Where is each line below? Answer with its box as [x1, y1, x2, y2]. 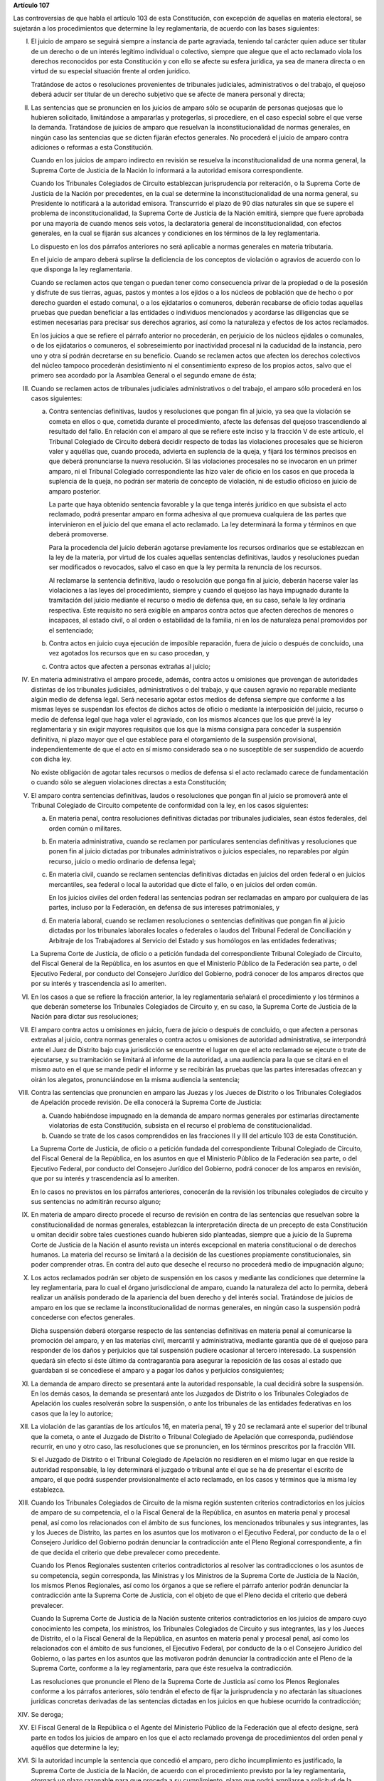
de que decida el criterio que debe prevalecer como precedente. [31, 1548, 220, 1557]
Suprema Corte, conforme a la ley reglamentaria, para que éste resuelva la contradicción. [31, 1664, 293, 1673]
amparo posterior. [48, 487, 101, 495]
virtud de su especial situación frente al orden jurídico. [31, 67, 191, 76]
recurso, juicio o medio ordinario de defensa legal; [48, 857, 196, 866]
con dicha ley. [31, 755, 73, 764]
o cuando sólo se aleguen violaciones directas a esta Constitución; [31, 778, 227, 786]
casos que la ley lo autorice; [31, 1409, 114, 1418]
